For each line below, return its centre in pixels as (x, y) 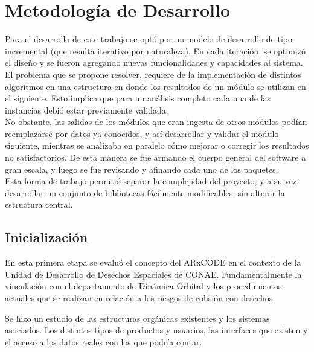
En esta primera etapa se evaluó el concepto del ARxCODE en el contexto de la (153, 262)
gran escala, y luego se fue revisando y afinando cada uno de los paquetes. (142, 169)
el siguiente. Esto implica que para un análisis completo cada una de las (138, 98)
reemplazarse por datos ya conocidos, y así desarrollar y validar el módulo (142, 133)
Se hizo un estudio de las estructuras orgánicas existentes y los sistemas (137, 318)
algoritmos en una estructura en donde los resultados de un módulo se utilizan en (155, 86)
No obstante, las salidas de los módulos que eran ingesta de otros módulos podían (156, 122)
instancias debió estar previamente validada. (87, 110)
